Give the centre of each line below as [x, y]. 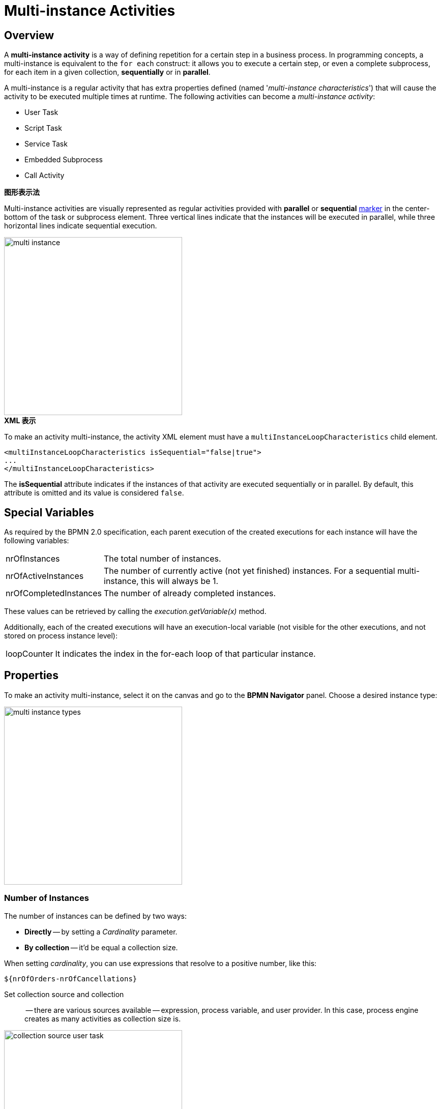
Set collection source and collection [64, 994]
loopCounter [30, 654]
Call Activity [45, 176]
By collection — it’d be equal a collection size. [101, 947]
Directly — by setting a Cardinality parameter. [101, 931]
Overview [29, 35]
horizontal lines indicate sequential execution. [81, 226]
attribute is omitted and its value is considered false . [94, 493]
